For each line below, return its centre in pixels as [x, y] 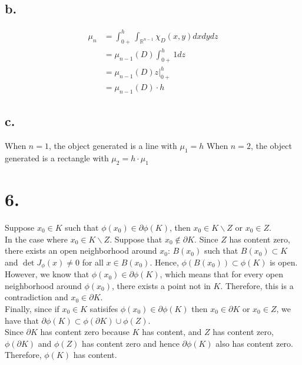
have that [22, 320]
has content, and [172, 332]
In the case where [36, 239]
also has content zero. [254, 343]
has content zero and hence [131, 343]
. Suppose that [136, 239]
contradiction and [36, 297]
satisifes [104, 308]
